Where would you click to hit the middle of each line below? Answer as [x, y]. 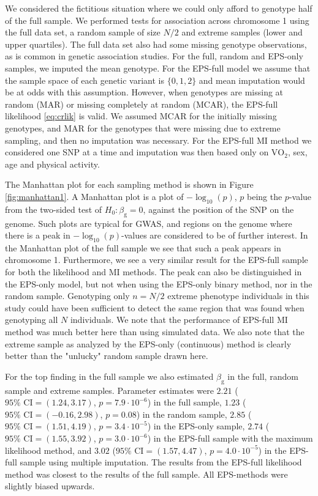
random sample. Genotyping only [67, 296]
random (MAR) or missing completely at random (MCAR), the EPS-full [142, 104]
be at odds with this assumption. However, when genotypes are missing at [144, 92]
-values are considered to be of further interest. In [214, 235]
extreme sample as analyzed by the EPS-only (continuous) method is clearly [148, 343]
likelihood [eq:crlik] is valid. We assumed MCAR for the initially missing [141, 116]
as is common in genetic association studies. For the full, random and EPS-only [154, 56]
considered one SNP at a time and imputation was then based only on [137, 152]
